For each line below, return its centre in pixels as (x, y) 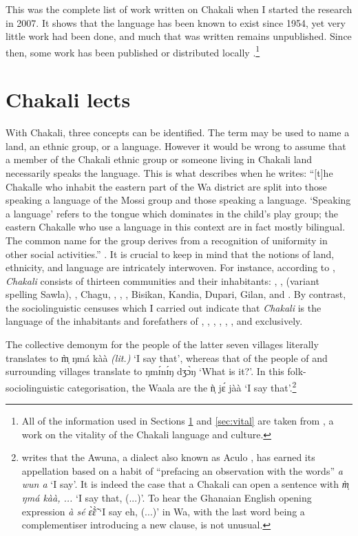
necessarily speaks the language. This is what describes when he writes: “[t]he (169, 172)
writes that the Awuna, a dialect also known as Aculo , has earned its (168, 457)
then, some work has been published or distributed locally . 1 (133, 51)
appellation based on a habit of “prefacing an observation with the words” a (182, 470)
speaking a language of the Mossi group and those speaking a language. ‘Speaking (178, 200)
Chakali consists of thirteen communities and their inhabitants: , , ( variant (162, 280)
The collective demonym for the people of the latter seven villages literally (162, 344)
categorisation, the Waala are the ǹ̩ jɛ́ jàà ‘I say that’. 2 (182, 386)
